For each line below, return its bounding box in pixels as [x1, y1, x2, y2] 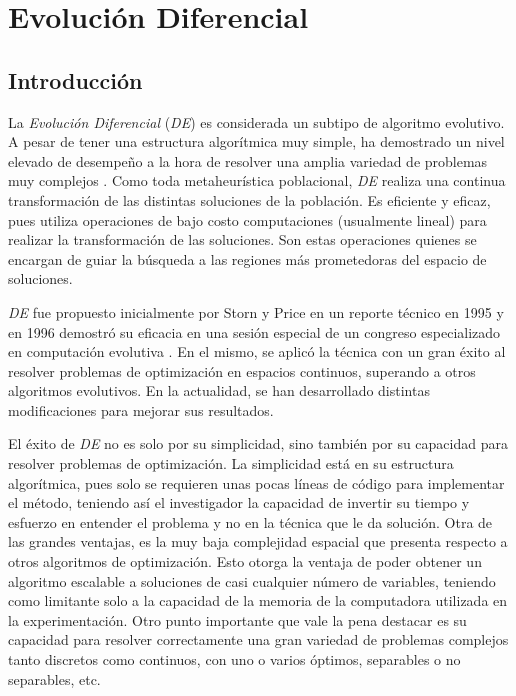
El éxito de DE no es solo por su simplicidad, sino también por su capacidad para [8, 433, 508, 454]
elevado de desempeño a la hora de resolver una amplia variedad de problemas [8, 150, 488, 171]
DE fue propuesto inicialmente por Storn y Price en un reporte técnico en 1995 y [8, 301, 504, 322]
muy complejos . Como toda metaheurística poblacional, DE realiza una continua [8, 170, 506, 191]
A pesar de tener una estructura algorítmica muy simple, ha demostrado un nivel [8, 131, 505, 152]
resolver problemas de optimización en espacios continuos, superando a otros [8, 360, 476, 381]
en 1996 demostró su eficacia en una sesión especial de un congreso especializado [8, 321, 501, 342]
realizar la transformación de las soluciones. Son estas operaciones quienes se [8, 229, 477, 250]
